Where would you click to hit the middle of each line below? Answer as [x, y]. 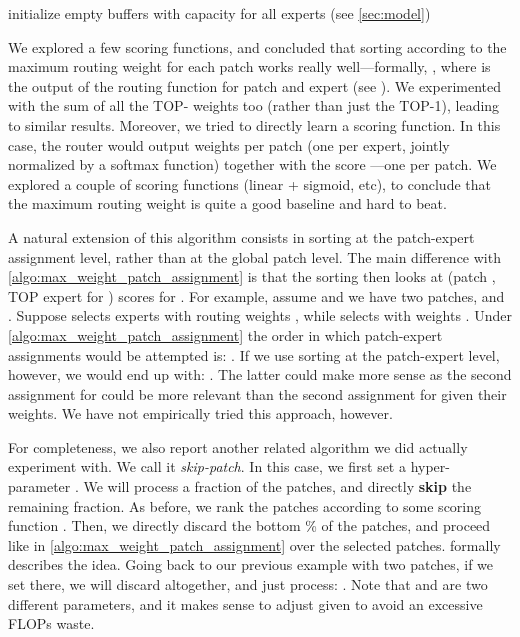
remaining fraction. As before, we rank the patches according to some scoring [245, 505]
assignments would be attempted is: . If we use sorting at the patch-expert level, [254, 354]
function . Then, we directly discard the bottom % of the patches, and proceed [249, 525]
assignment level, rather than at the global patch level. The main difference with [254, 256]
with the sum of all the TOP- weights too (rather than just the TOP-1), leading [254, 105]
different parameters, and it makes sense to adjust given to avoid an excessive [245, 603]
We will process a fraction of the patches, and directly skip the [277, 486]
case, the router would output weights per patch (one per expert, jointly [229, 144]
